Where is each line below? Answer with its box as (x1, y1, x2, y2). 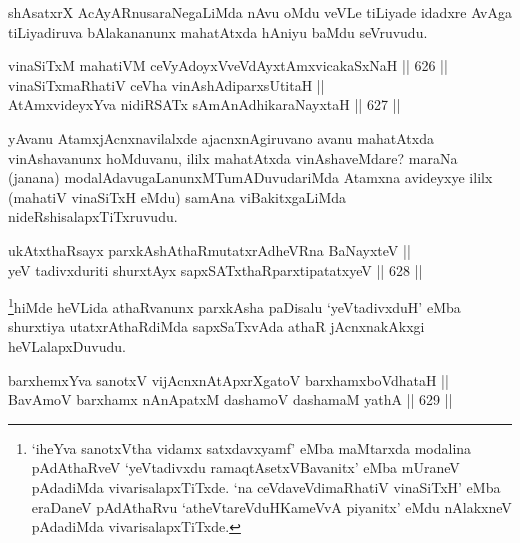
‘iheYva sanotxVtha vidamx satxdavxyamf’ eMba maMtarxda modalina (31, 437, 472, 458)
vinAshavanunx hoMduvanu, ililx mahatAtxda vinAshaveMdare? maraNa (8, 147, 458, 168)
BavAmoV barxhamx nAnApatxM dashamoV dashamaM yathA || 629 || (8, 389, 453, 410)
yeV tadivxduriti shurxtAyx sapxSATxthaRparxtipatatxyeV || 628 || (8, 259, 423, 280)
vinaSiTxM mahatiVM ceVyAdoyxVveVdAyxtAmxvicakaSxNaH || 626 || (8, 55, 448, 76)
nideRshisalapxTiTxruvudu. (8, 206, 178, 227)
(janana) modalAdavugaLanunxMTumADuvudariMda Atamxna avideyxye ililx (8, 167, 493, 188)
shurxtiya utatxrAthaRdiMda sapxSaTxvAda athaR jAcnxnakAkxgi (8, 316, 425, 337)
